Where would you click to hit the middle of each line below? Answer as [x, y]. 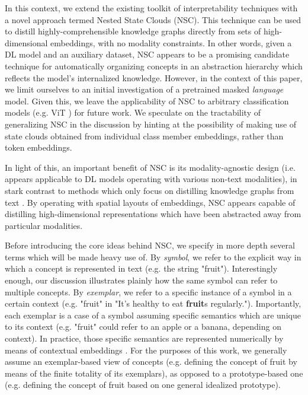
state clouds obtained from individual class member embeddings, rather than [144, 136]
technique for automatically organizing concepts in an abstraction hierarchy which [154, 66]
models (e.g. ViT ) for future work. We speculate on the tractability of [133, 112]
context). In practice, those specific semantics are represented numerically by [144, 338]
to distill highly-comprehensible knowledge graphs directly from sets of [133, 31]
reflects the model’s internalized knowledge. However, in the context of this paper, [154, 77]
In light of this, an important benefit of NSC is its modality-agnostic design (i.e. [150, 167]
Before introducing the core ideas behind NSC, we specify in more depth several [150, 245]
